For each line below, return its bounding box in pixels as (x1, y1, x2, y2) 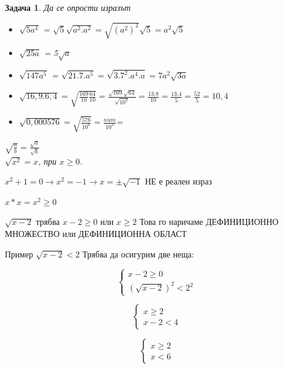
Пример (5, 247, 33, 260)
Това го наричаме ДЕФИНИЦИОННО (139, 215, 279, 228)
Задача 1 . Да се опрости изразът (5, 1, 131, 13)
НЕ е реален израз (145, 175, 212, 188)
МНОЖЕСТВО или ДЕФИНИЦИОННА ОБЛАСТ (5, 227, 187, 240)
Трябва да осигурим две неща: (82, 247, 194, 260)
